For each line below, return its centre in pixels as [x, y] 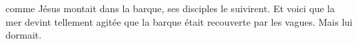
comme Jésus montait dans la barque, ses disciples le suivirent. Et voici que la [170, 8]
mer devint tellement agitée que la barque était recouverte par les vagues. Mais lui [179, 21]
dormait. [24, 35]
